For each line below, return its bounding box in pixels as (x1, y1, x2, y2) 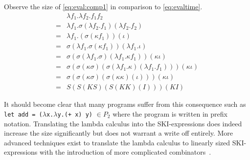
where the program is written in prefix (113, 108, 227, 119)
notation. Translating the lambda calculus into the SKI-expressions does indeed (4, 118, 242, 128)
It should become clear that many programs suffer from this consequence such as (4, 99, 246, 109)
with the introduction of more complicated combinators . (39, 147, 211, 157)
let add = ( (4, 111, 43, 118)
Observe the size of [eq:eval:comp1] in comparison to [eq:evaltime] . (4, 1, 203, 11)
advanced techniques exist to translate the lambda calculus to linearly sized (4, 137, 230, 147)
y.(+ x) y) (57, 111, 93, 118)
